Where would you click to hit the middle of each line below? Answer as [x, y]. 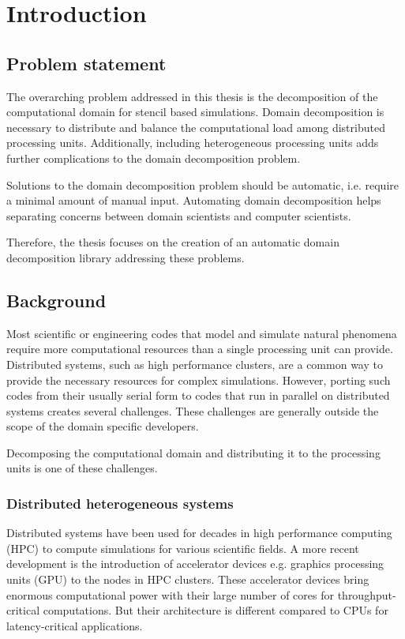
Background [56, 300]
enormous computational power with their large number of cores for [170, 594]
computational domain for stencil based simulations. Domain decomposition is [195, 112]
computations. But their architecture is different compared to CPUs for [216, 610]
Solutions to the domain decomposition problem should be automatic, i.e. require [202, 184]
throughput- [367, 594]
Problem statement [86, 63]
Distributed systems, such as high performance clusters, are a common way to [195, 364]
